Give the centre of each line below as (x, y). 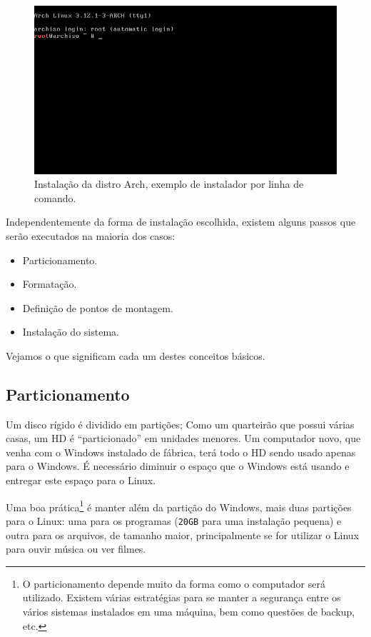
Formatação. (50, 284)
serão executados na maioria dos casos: (91, 235)
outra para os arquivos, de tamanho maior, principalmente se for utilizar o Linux (183, 535)
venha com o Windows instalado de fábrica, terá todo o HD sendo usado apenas (181, 452)
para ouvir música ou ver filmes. (76, 549)
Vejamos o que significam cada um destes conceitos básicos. (136, 355)
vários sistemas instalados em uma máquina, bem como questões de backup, (189, 611)
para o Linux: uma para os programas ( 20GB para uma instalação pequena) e (174, 520)
